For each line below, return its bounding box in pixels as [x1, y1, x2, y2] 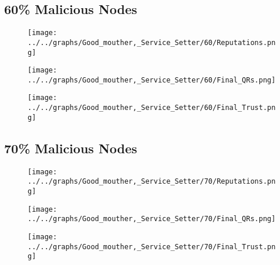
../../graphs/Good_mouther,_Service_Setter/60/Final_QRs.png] [28, 75, 276, 84]
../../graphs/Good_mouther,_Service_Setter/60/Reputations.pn [28, 38, 276, 47]
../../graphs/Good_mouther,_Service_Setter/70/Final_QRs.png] [28, 215, 276, 223]
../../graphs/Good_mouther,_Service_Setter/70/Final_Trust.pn [28, 242, 276, 251]
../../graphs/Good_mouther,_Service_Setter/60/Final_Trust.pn [28, 104, 276, 112]
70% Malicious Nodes [4, 139, 137, 157]
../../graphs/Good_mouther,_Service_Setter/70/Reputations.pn [28, 177, 276, 186]
